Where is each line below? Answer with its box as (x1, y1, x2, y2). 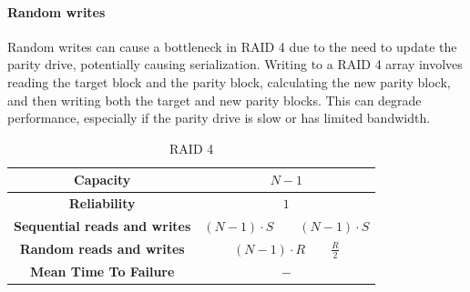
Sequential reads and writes (14, 216, 191, 236)
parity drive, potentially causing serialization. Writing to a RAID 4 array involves (7, 55, 463, 74)
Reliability (68, 194, 136, 213)
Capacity (74, 170, 131, 189)
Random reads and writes (19, 239, 185, 257)
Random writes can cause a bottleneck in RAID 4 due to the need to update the (7, 36, 457, 55)
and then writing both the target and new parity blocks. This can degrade (7, 90, 422, 109)
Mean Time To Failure (29, 261, 175, 280)
